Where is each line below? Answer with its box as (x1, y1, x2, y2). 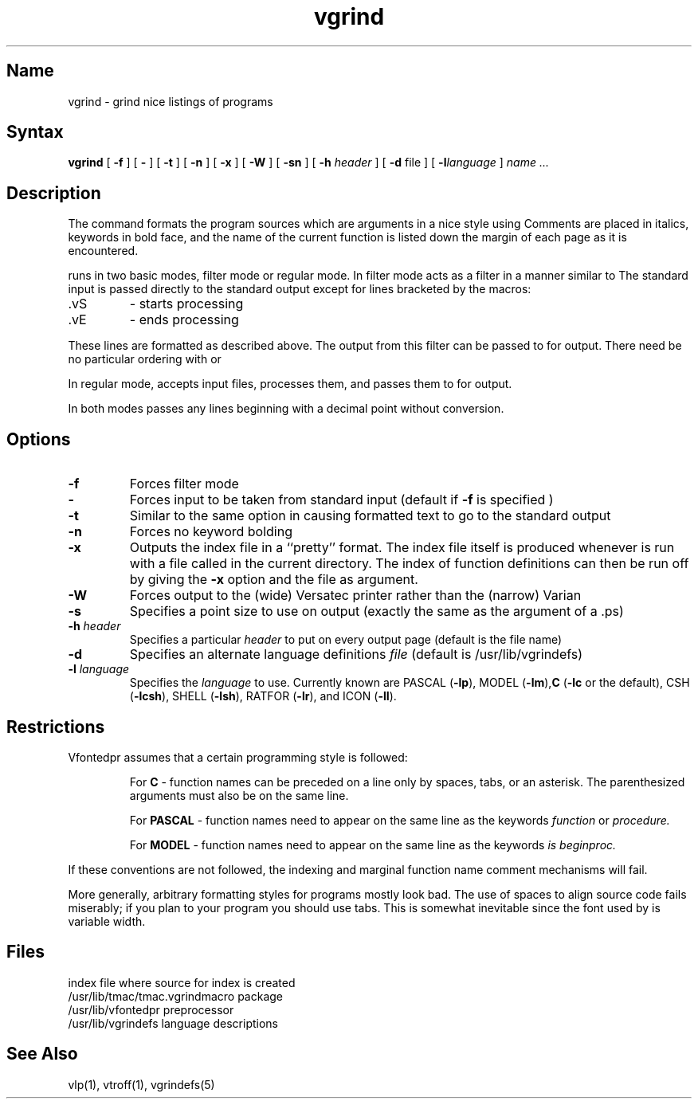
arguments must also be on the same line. (129, 788, 349, 802)
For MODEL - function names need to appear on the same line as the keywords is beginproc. (129, 837, 617, 852)
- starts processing (129, 296, 244, 312)
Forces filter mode (129, 476, 239, 492)
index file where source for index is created (68, 975, 296, 989)
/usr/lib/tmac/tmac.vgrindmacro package (68, 989, 284, 1003)
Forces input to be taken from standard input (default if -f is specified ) (129, 492, 554, 508)
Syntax (6, 122, 64, 143)
